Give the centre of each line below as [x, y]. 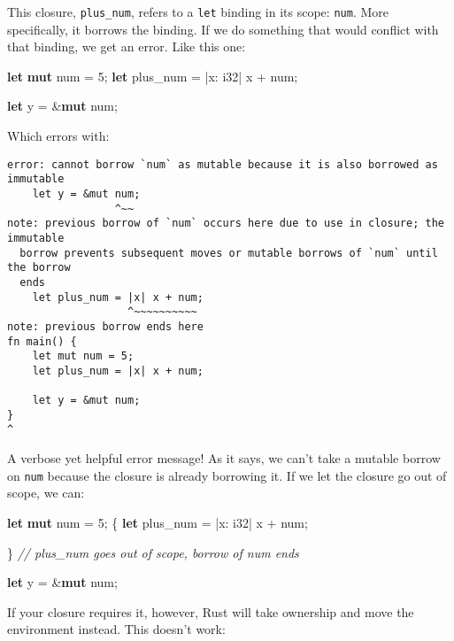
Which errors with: [58, 136]
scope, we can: [46, 493]
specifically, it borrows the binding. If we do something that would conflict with [223, 29]
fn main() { [42, 341]
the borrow [39, 268]
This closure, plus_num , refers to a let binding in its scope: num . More [198, 12]
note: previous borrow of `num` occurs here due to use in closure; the [226, 224]
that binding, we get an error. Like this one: [127, 46]
